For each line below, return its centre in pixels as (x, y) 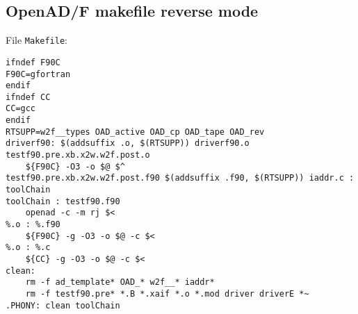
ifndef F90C (33, 62)
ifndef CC (28, 97)
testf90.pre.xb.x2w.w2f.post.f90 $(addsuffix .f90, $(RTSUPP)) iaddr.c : (180, 178)
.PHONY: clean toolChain (63, 305)
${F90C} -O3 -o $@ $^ (75, 166)
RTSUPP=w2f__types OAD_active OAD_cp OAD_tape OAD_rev (135, 132)
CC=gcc (21, 109)
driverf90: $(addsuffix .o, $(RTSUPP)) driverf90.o (128, 143)
